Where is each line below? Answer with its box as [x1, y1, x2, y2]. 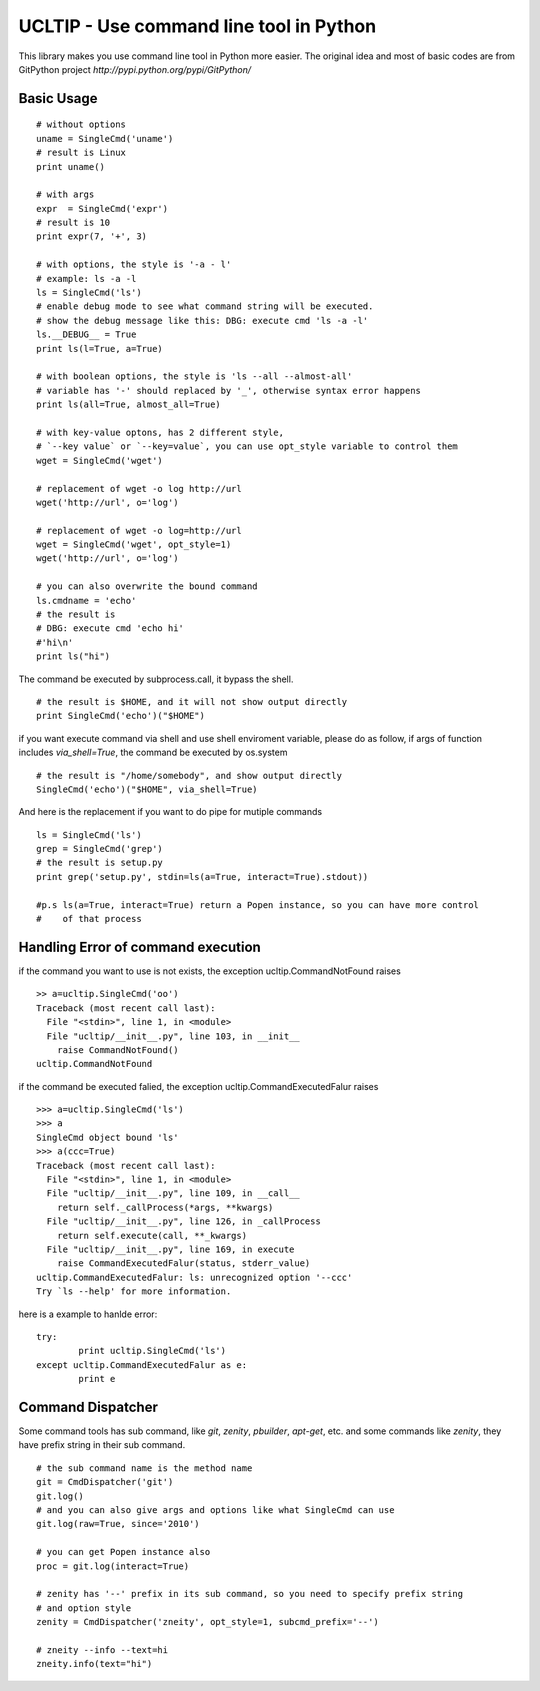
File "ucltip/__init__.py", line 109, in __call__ [46, 1188, 300, 1199]
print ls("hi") [36, 651, 111, 662]
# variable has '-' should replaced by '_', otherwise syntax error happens [36, 385, 422, 396]
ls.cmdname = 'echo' [36, 595, 137, 606]
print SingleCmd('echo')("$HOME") [36, 710, 205, 722]
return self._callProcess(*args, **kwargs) [56, 1201, 274, 1213]
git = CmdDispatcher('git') [36, 1476, 174, 1488]
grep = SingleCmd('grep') [36, 843, 164, 855]
